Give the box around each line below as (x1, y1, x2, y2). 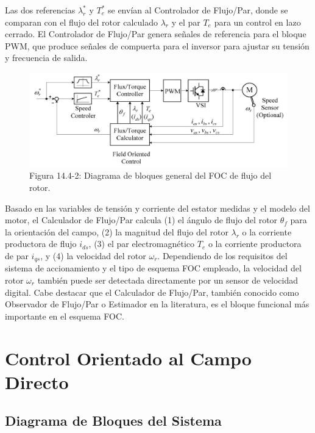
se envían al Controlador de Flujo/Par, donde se (107, 4, 288, 16)
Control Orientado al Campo (5, 345, 252, 370)
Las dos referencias (5, 4, 76, 16)
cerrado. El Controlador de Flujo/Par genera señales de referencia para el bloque (5, 27, 306, 40)
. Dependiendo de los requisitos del (157, 249, 288, 262)
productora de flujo (5, 237, 77, 250)
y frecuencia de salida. (5, 51, 88, 64)
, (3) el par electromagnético (88, 237, 195, 250)
